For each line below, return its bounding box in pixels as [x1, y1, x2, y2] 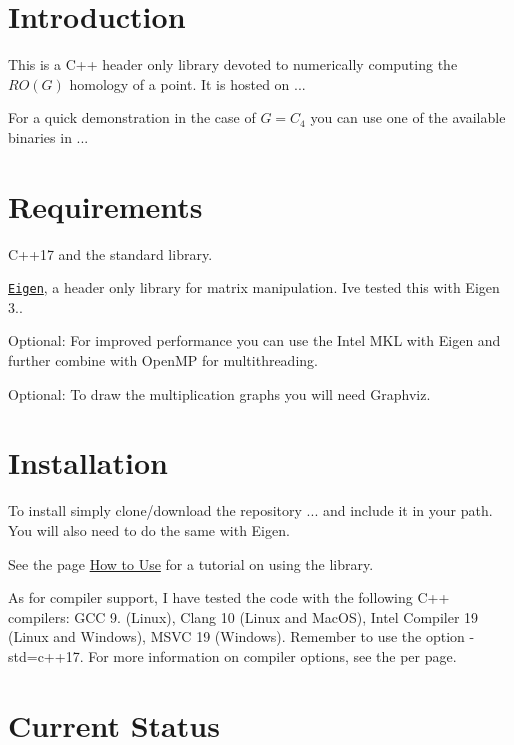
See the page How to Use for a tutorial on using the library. [8, 553, 374, 574]
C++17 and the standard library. [8, 243, 213, 264]
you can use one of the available [310, 107, 506, 128]
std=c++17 [8, 645, 80, 666]
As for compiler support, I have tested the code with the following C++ [8, 587, 450, 608]
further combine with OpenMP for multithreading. [8, 350, 318, 371]
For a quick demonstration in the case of [8, 107, 256, 128]
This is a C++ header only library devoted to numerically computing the [8, 54, 458, 75]
